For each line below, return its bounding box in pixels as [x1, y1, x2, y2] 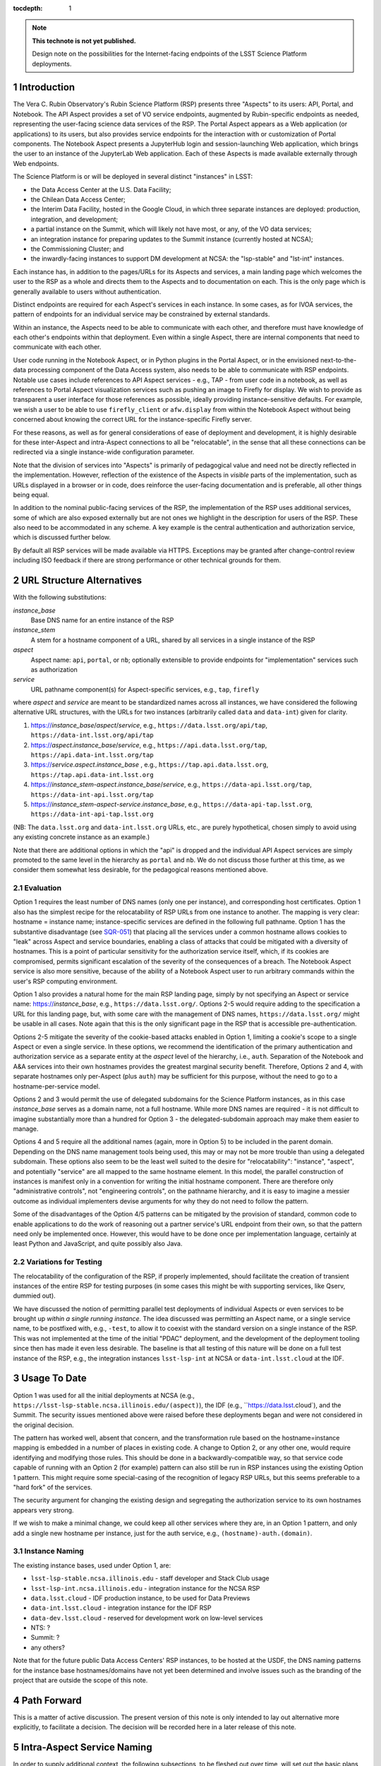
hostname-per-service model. [13, 1081, 100, 1091]
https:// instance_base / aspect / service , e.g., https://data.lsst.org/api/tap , [30, 721, 268, 729]
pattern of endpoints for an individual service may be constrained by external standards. [13, 310, 270, 319]
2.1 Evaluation [13, 883, 62, 893]
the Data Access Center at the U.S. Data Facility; [30, 185, 171, 194]
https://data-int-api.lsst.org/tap [30, 790, 155, 798]
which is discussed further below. [13, 533, 111, 542]
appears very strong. [13, 1505, 74, 1515]
